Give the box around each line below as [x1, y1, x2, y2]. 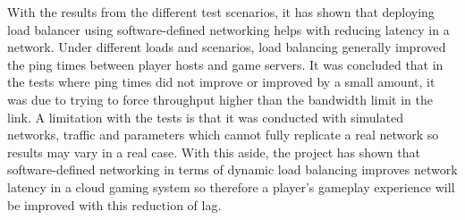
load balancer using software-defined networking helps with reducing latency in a [7, 20, 450, 38]
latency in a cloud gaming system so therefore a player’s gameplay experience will [7, 177, 455, 196]
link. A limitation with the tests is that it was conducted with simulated [7, 107, 403, 126]
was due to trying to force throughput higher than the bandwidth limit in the [7, 89, 433, 108]
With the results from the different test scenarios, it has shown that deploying [7, 3, 435, 21]
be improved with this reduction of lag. [7, 195, 222, 214]
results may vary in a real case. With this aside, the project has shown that [7, 142, 420, 161]
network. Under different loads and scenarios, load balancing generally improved [7, 38, 446, 56]
